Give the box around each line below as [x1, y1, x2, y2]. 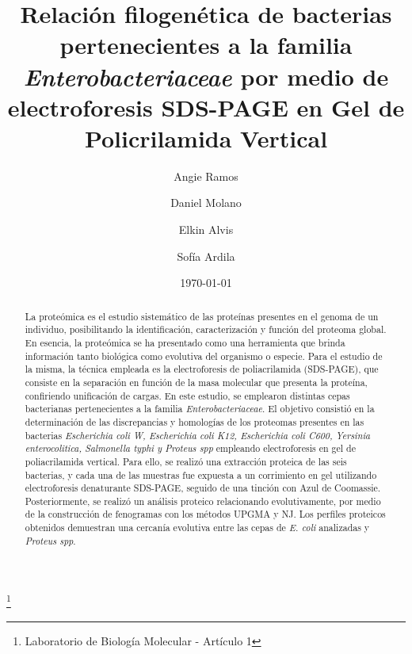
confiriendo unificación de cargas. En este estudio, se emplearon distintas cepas [25, 388, 350, 402]
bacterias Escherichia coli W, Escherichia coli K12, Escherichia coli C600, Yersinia [25, 428, 371, 442]
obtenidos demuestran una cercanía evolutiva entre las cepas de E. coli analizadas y [25, 521, 370, 534]
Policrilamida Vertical [84, 121, 328, 154]
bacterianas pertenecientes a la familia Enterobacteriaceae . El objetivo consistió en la [25, 402, 375, 415]
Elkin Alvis [178, 221, 234, 238]
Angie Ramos [174, 167, 238, 184]
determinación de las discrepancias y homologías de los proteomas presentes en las [25, 415, 364, 428]
